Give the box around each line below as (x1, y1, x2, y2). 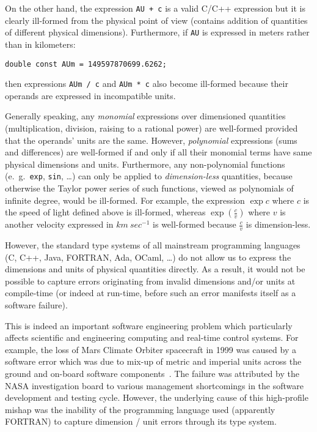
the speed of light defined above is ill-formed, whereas (5, 206, 206, 218)
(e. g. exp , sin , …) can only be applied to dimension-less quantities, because (5, 169, 293, 182)
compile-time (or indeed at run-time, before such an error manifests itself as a (5, 286, 296, 299)
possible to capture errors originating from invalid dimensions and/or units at (5, 274, 296, 287)
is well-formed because (153, 218, 236, 231)
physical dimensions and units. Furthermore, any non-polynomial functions (5, 157, 285, 170)
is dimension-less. (246, 218, 311, 231)
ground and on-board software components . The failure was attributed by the (5, 367, 299, 379)
